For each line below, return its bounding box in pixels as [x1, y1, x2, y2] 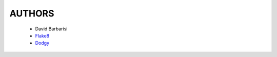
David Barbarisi [35, 26, 68, 32]
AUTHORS [9, 8, 54, 19]
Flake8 [35, 32, 50, 39]
